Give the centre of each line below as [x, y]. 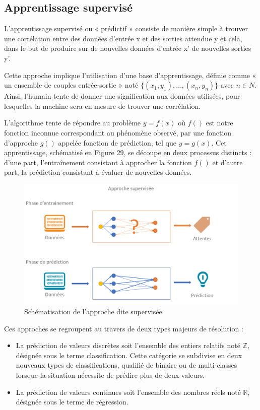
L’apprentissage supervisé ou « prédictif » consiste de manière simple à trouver [126, 28]
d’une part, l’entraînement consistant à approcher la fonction [98, 162]
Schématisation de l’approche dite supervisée [93, 312]
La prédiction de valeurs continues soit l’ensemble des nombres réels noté [128, 392]
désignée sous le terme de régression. [72, 402]
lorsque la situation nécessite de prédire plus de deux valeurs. [110, 374]
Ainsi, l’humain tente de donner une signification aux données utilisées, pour [122, 96]
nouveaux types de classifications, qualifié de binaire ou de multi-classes [126, 365]
